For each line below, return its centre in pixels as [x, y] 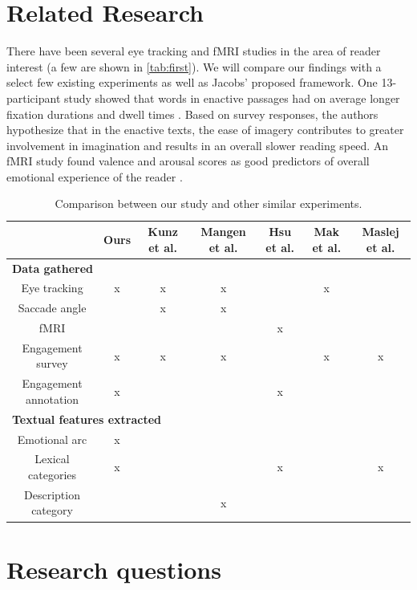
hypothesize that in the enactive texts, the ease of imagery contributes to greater [205, 130]
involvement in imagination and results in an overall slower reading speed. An [198, 145]
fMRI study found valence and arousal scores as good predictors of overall [188, 161]
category [52, 510]
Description [52, 494]
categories [53, 475]
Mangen [223, 232]
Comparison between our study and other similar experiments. [208, 203]
